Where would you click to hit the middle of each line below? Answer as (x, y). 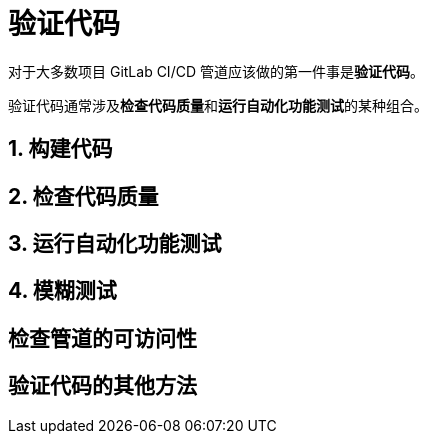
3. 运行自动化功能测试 (115, 244)
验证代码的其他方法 (102, 386)
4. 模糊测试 (62, 291)
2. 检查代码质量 (83, 196)
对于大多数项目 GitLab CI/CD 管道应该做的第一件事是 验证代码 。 (216, 71)
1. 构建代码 (60, 149)
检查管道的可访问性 (102, 338)
